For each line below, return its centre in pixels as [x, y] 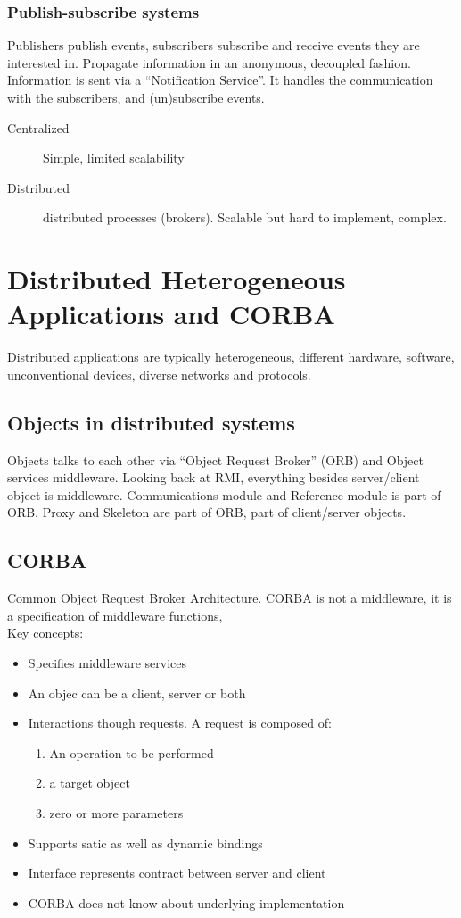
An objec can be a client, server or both [137, 693]
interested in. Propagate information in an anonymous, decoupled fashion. [209, 62]
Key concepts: [45, 633]
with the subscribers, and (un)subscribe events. [136, 97]
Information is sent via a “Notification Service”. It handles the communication [220, 80]
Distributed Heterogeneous [177, 279]
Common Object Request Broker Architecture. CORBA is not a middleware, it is [230, 598]
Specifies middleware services [107, 663]
